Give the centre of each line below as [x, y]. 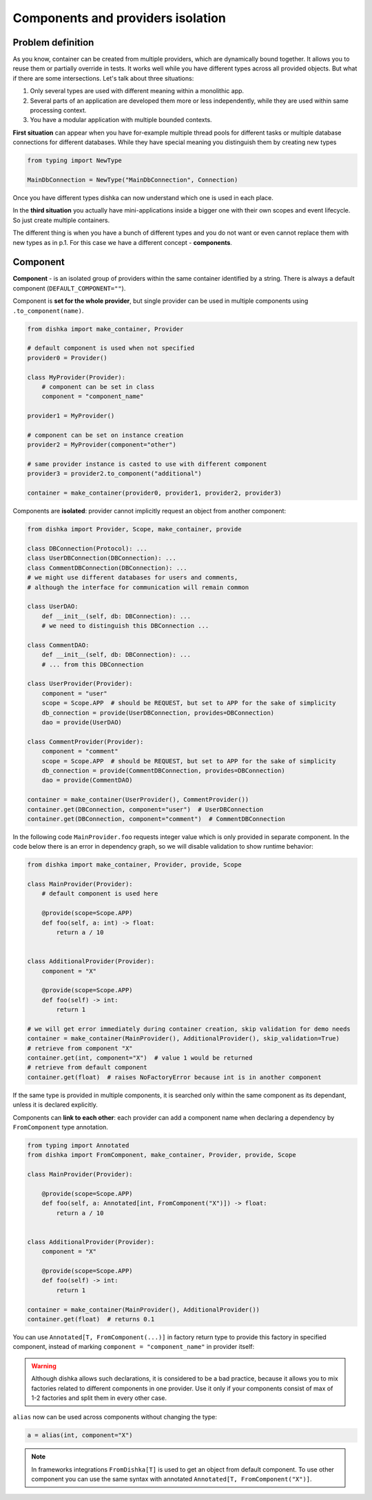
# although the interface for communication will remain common [138, 587]
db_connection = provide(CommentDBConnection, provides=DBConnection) [164, 770]
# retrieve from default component [87, 1067]
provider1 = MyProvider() [71, 416]
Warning [44, 1365]
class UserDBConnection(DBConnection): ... [102, 558]
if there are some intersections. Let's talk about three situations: [103, 78]
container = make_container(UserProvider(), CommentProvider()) [138, 800]
